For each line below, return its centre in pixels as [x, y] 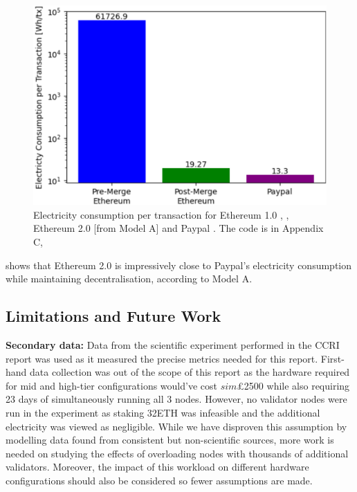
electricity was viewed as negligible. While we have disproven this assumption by [176, 426]
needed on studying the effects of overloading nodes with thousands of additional [177, 453]
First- [332, 358]
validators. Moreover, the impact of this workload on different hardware [157, 467]
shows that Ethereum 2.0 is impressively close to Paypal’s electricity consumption [179, 265]
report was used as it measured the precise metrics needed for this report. [162, 358]
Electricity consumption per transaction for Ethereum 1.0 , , [161, 214]
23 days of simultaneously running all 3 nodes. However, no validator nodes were [176, 399]
